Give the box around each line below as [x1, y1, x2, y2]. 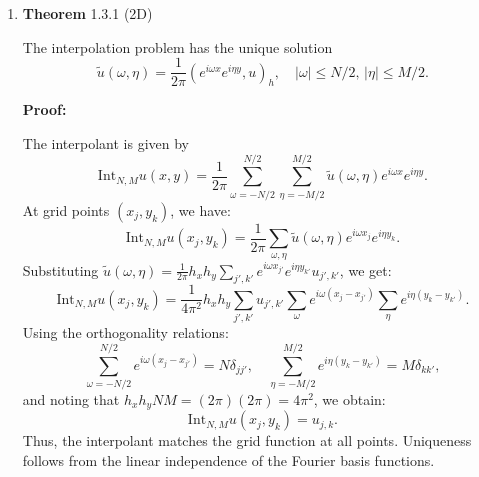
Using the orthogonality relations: [22, 322, 229, 343]
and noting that [22, 388, 120, 409]
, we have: [170, 199, 231, 220]
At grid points [22, 199, 110, 220]
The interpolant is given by [22, 133, 189, 154]
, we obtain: [313, 388, 386, 409]
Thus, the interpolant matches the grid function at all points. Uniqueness [22, 430, 472, 451]
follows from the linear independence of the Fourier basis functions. [22, 449, 435, 470]
